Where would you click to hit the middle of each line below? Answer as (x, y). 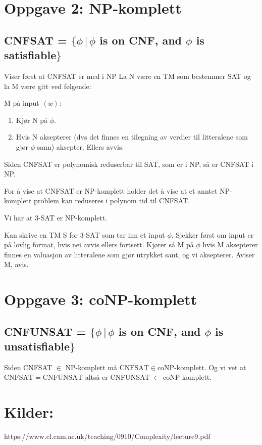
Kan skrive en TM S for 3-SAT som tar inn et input (85, 234)
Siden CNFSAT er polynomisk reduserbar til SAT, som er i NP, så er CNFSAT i (129, 164)
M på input (22, 103)
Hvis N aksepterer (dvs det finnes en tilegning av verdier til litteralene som (132, 137)
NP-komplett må (91, 367)
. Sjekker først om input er (213, 234)
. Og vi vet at (225, 367)
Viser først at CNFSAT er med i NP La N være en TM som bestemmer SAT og (127, 76)
